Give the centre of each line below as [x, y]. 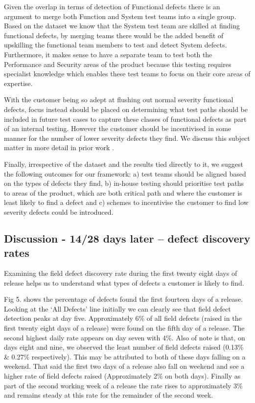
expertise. [18, 83]
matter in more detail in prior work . [59, 147]
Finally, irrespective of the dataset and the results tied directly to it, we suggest [124, 164]
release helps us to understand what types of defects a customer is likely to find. [124, 282]
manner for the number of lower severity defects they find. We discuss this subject [127, 138]
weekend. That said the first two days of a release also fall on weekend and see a [124, 366]
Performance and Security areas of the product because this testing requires [118, 64]
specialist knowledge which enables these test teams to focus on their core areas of [127, 74]
